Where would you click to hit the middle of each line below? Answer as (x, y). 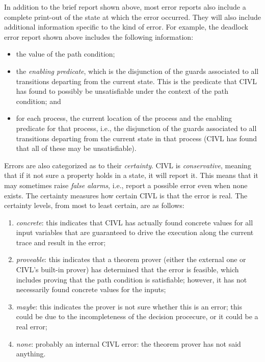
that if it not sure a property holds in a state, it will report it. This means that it (131, 175)
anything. (31, 354)
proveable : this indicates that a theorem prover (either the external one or (131, 259)
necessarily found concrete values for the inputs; (91, 289)
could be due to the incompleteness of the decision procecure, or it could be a (137, 316)
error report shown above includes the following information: (99, 36)
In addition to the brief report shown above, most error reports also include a (125, 7)
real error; (32, 327)
